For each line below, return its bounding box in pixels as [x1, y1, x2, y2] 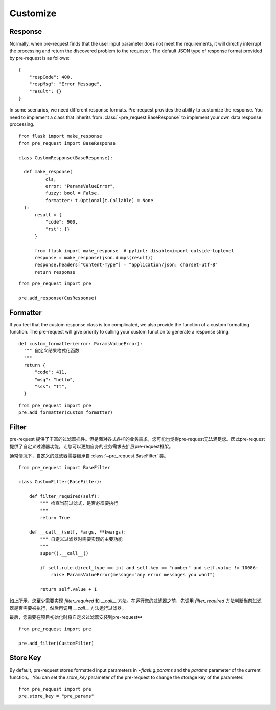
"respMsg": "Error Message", [29, 81, 102, 87]
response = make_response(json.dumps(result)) [34, 255, 153, 260]
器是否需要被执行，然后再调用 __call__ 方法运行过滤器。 [9, 605, 126, 611]
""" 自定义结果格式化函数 [24, 348, 80, 354]
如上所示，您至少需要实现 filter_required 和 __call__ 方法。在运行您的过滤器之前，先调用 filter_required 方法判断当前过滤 [9, 597, 262, 604]
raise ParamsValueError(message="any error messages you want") [51, 572, 216, 578]
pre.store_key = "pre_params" [18, 693, 95, 699]
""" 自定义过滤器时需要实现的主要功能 [40, 536, 123, 542]
